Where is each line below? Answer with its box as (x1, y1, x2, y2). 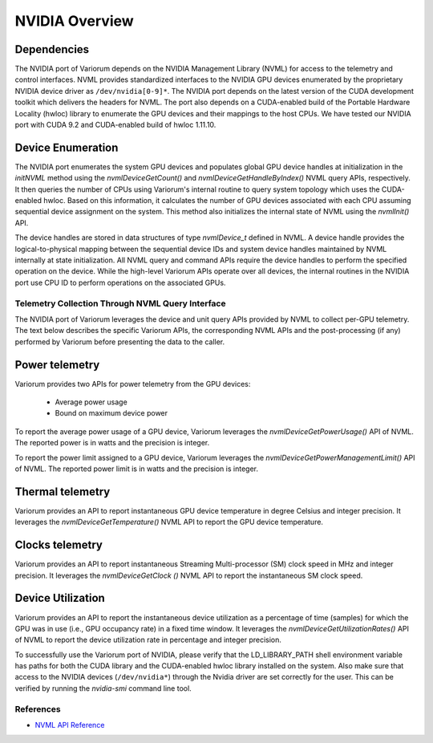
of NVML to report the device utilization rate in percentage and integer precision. (14, 635, 282, 645)
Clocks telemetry (14, 538, 103, 552)
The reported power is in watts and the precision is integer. (14, 438, 210, 448)
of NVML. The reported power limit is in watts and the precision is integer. (14, 464, 258, 473)
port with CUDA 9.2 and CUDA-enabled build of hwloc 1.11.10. (14, 120, 216, 130)
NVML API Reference (34, 720, 105, 729)
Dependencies (14, 43, 90, 56)
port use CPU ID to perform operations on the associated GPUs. (14, 278, 226, 287)
